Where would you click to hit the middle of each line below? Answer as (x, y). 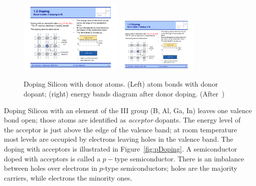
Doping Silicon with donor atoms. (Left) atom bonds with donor (121, 84)
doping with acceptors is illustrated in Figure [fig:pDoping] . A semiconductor (121, 149)
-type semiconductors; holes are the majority (170, 168)
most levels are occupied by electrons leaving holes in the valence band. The (119, 139)
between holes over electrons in (51, 168)
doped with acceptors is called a (52, 158)
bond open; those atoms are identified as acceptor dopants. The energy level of (122, 120)
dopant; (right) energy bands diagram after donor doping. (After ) (124, 94)
